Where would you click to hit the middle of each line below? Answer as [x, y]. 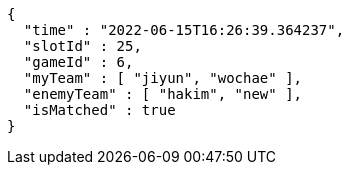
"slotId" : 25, [82, 46]
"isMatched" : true [99, 110]
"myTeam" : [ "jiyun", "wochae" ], [163, 78]
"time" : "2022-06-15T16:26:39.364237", [184, 30]
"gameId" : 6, [78, 62]
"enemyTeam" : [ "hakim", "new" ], [163, 94]
